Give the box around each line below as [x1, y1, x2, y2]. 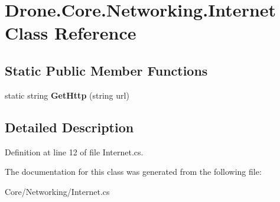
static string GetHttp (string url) [5, 89, 129, 101]
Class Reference [5, 21, 136, 45]
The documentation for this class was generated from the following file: [5, 165, 262, 178]
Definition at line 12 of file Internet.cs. [5, 145, 144, 158]
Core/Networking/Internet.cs [5, 185, 110, 197]
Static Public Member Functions [5, 61, 208, 79]
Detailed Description [5, 118, 134, 136]
